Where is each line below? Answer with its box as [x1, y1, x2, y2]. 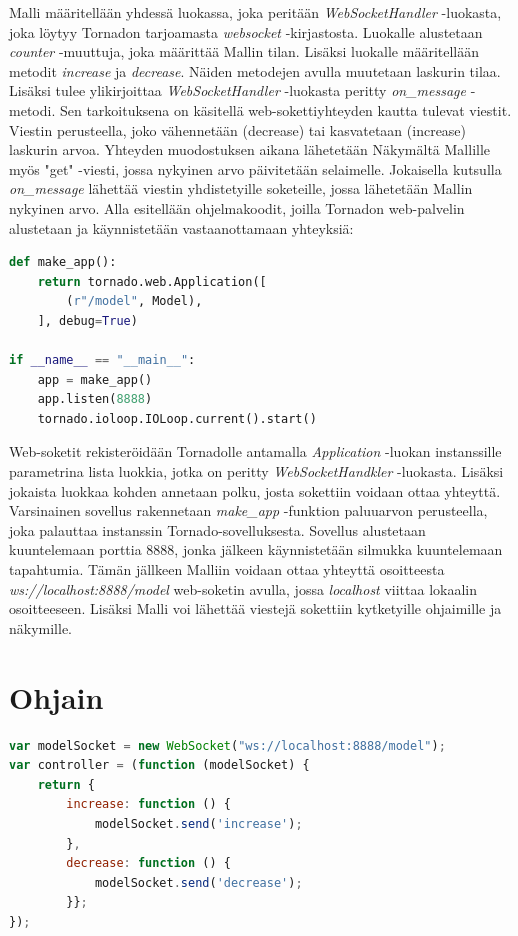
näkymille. [9, 617, 73, 638]
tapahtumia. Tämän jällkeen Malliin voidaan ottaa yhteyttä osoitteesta [9, 559, 445, 580]
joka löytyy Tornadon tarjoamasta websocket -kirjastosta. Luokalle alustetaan [9, 21, 483, 42]
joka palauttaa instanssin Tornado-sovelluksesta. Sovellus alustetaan [9, 519, 426, 540]
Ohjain [9, 676, 104, 717]
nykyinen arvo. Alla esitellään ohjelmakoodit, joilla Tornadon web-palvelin [9, 197, 465, 218]
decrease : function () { [66, 856, 231, 871]
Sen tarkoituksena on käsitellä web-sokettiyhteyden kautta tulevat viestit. [59, 99, 512, 120]
